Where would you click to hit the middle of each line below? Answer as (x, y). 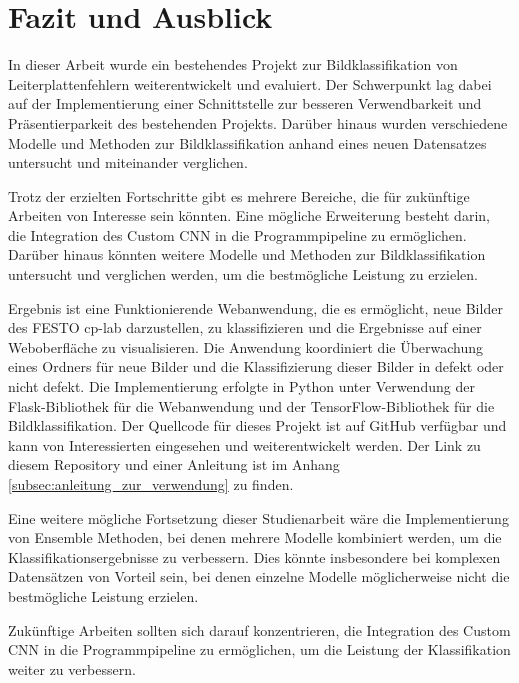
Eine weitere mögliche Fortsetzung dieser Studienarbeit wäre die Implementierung (258, 517)
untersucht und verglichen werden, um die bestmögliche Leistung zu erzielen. (243, 274)
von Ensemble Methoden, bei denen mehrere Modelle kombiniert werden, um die (255, 537)
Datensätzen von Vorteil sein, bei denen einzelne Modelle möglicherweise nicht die (259, 576)
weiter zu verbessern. (72, 668)
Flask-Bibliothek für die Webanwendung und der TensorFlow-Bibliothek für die (251, 405)
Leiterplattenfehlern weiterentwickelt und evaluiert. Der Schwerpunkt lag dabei (250, 83)
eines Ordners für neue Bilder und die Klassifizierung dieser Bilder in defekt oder (256, 366)
